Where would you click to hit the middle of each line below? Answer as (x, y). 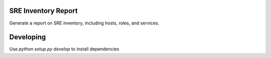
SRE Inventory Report (43, 11)
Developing (28, 37)
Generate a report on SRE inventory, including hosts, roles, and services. (84, 23)
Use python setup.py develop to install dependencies (64, 49)
